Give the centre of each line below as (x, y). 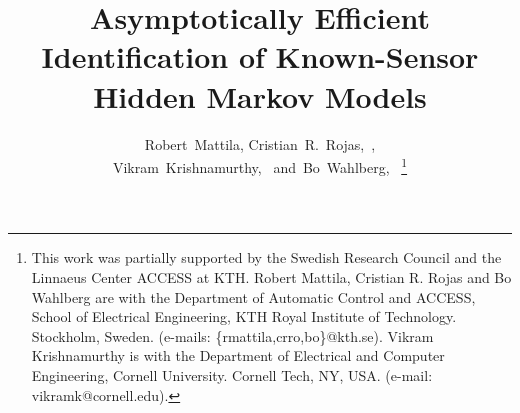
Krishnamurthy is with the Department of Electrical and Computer (238, 355)
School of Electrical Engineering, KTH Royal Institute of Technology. (244, 316)
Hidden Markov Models (260, 95)
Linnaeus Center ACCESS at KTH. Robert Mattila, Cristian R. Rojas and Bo (271, 276)
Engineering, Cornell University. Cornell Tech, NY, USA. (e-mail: (232, 374)
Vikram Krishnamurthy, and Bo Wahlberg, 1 (260, 165)
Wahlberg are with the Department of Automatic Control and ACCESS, (253, 296)
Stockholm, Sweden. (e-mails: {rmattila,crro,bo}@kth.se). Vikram (232, 335)
